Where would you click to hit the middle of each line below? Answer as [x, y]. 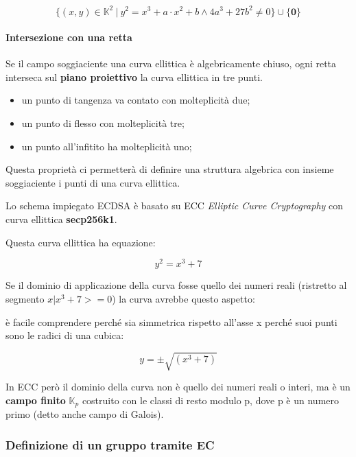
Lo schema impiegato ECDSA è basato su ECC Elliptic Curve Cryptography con [175, 206]
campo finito [36, 400]
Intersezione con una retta [69, 37]
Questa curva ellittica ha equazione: [81, 242]
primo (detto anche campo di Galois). [85, 414]
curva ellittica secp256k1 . [61, 219]
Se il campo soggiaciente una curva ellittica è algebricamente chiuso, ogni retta [171, 63]
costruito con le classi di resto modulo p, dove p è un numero [211, 400]
